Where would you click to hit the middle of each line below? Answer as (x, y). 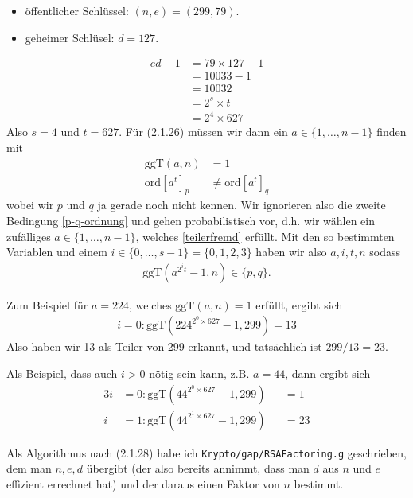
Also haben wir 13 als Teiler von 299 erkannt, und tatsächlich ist (164, 346)
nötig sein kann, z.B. (199, 373)
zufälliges (29, 236)
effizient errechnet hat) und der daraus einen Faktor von (143, 483)
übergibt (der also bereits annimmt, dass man (198, 468)
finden (392, 132)
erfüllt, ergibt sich (299, 304)
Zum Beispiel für (47, 304)
